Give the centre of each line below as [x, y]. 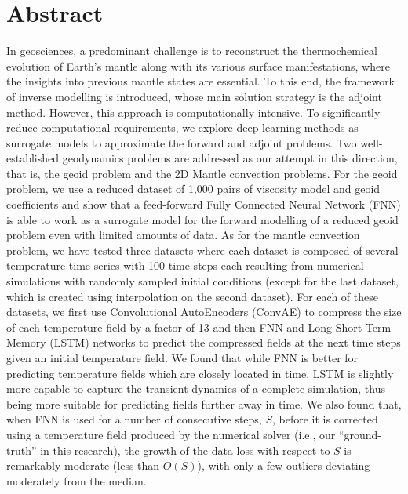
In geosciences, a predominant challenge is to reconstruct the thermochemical [192, 51]
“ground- [360, 434]
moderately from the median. [76, 480]
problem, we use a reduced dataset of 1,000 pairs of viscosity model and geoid [193, 189]
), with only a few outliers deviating [284, 465]
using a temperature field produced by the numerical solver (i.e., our [171, 434]
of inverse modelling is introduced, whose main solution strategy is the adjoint [194, 96]
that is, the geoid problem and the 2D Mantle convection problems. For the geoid [202, 173]
